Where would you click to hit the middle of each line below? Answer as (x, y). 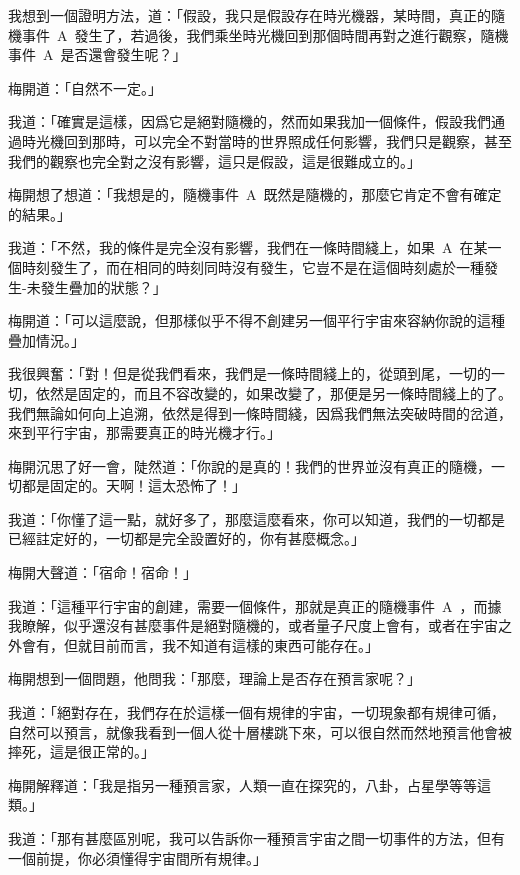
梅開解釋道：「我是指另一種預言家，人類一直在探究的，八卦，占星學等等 (242, 784)
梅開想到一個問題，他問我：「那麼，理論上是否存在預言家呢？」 (214, 678)
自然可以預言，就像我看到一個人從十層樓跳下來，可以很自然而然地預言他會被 (260, 731)
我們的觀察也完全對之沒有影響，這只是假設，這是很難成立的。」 (214, 160)
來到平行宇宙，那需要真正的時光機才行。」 (144, 432)
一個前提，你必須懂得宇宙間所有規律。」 (137, 857)
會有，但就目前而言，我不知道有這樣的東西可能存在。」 (200, 644)
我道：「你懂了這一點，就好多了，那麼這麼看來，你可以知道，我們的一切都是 (256, 518)
